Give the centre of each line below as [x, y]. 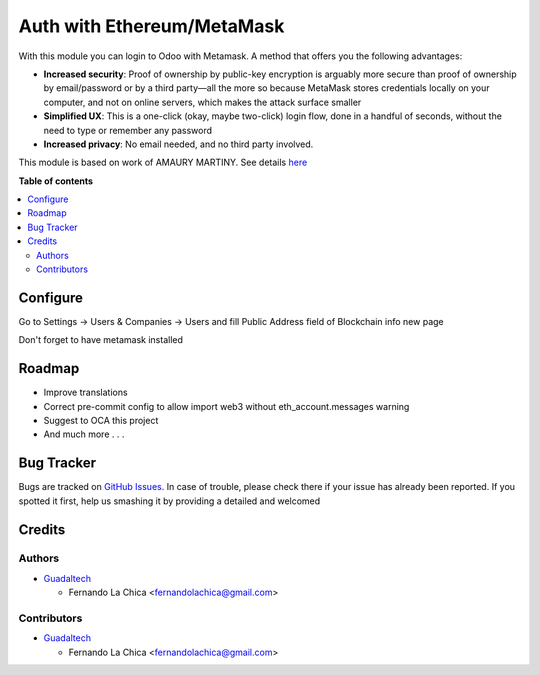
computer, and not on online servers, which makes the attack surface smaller [202, 102]
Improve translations [86, 392]
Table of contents [56, 181]
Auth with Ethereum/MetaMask [151, 26]
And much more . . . [84, 434]
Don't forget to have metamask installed [101, 340]
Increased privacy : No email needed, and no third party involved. [178, 144]
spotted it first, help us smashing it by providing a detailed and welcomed [169, 501]
